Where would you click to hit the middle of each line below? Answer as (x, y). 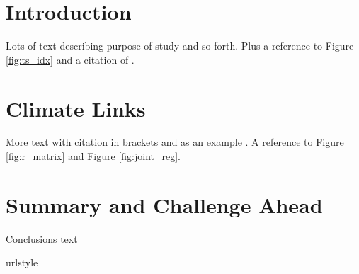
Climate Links (76, 108)
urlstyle (22, 262)
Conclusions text (42, 238)
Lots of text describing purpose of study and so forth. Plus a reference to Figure (180, 46)
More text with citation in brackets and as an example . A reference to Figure (175, 142)
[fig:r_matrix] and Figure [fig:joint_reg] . (93, 156)
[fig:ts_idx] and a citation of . (70, 59)
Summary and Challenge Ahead (164, 204)
